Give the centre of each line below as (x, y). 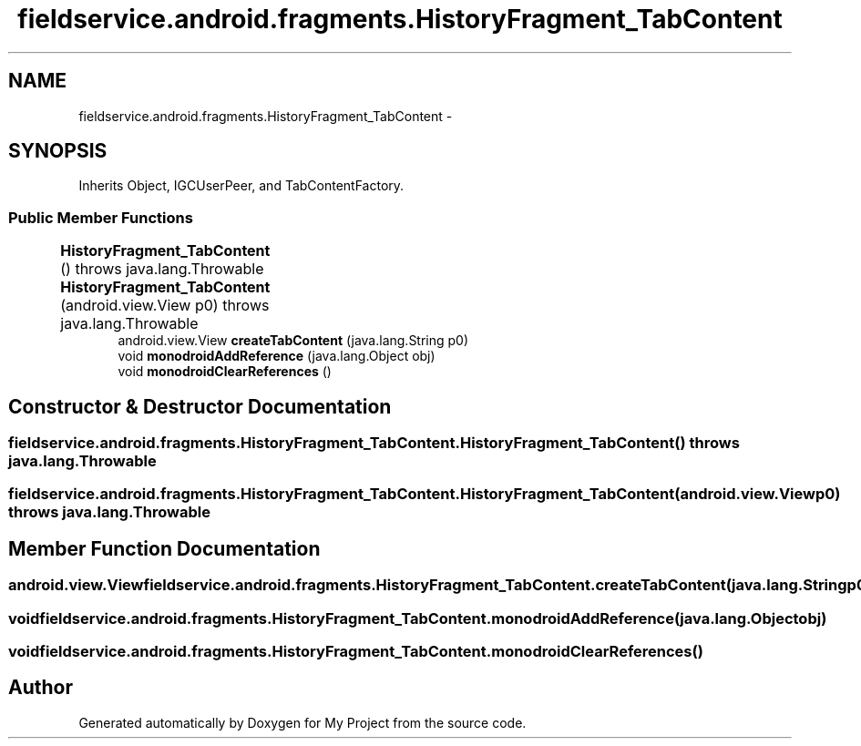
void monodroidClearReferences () (225, 372)
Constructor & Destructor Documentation (200, 406)
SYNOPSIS (58, 151)
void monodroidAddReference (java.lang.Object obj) (277, 356)
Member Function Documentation (164, 548)
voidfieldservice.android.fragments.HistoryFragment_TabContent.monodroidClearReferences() (356, 651)
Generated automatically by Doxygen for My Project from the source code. (302, 722)
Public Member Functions (101, 217)
